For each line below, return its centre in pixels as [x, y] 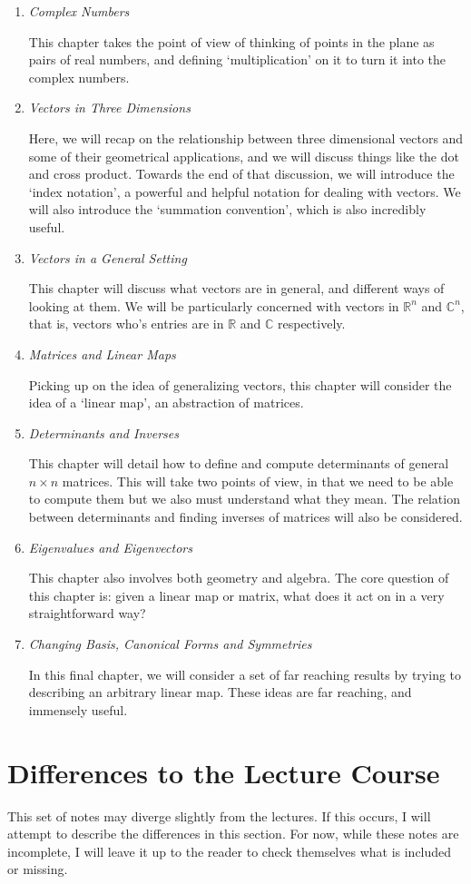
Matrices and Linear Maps [102, 354]
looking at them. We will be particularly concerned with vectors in [214, 305]
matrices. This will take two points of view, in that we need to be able [258, 481]
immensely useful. [78, 709]
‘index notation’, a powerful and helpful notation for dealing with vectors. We [245, 191]
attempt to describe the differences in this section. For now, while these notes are [233, 834]
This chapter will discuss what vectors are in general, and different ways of [236, 288]
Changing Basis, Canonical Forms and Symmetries [170, 644]
